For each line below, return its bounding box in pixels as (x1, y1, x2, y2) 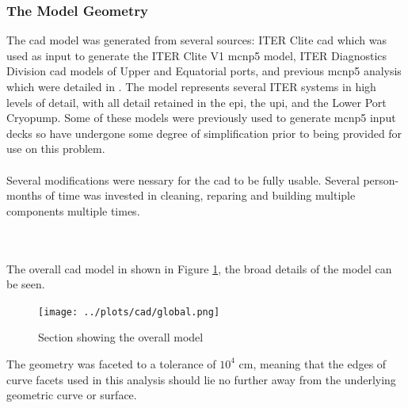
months (6, 187, 42, 204)
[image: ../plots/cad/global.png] (38, 306, 220, 318)
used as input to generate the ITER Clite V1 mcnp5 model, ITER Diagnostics (6, 47, 387, 63)
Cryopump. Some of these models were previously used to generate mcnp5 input (6, 109, 396, 126)
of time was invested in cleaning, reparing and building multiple (45, 187, 356, 204)
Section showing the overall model (38, 329, 204, 345)
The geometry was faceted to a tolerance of (6, 355, 216, 372)
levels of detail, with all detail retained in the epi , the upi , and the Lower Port (6, 93, 387, 110)
